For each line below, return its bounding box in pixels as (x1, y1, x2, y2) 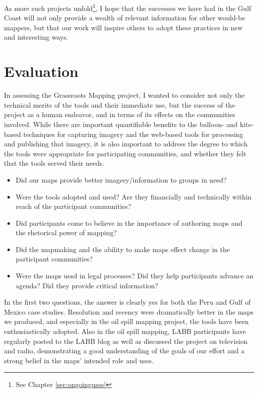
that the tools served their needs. (4, 158, 105, 168)
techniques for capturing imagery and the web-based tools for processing (23, 129, 244, 139)
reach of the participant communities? (15, 201, 131, 211)
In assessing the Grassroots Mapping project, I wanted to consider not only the (4, 90, 245, 100)
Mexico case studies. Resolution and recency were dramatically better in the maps (4, 306, 254, 317)
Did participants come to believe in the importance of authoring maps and (15, 217, 243, 228)
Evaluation (4, 61, 78, 81)
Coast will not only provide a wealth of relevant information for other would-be (4, 12, 246, 23)
